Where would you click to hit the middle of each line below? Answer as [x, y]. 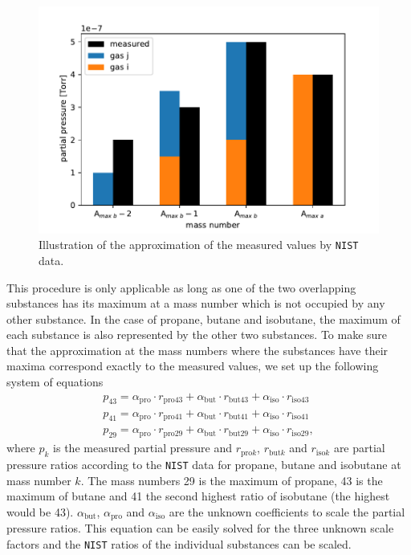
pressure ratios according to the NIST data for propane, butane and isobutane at [204, 464]
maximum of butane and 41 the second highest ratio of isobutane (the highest [198, 496]
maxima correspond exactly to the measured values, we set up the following [193, 366]
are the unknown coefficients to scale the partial [287, 511]
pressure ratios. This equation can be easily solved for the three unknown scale [200, 528]
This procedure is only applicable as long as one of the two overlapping [181, 287]
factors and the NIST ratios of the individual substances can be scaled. [179, 543]
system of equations [55, 382]
